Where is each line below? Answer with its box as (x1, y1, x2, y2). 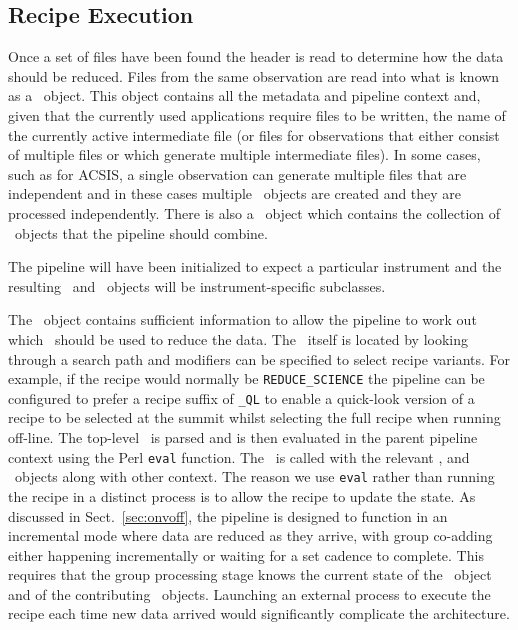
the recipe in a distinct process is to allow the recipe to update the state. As (8, 485, 476, 506)
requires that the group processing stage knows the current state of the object (8, 564, 492, 585)
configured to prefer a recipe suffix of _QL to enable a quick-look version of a (8, 387, 475, 408)
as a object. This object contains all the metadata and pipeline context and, (8, 85, 481, 106)
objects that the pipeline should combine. (14, 222, 268, 243)
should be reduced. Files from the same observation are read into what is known (8, 65, 500, 86)
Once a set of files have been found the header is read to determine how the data (8, 46, 504, 67)
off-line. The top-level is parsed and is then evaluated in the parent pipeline (8, 427, 478, 448)
